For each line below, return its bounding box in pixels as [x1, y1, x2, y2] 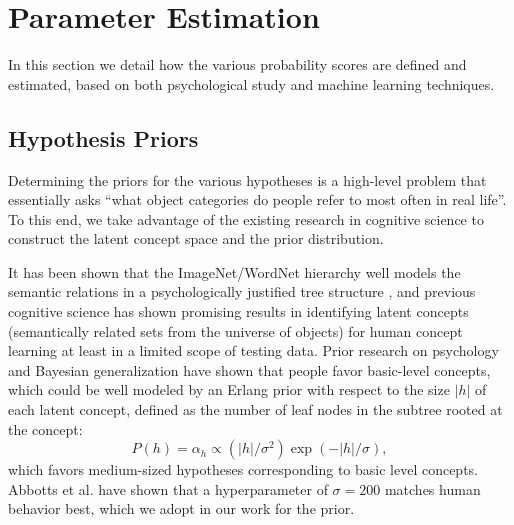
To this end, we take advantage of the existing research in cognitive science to [8, 208, 484, 229]
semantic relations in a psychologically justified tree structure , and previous [8, 281, 476, 302]
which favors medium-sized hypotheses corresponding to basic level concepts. [8, 459, 479, 480]
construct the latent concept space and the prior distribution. [8, 228, 384, 249]
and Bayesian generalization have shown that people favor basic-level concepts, [8, 359, 491, 380]
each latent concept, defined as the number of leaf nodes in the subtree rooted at [8, 399, 503, 420]
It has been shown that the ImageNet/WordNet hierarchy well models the [8, 261, 461, 282]
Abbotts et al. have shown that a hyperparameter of [8, 478, 328, 499]
